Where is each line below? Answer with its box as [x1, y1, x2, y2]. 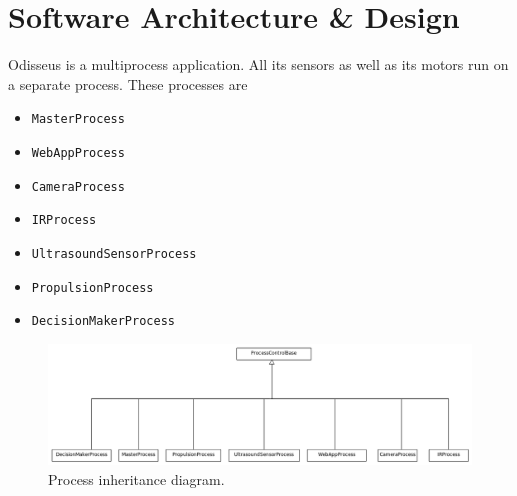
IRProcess [31, 213, 97, 228]
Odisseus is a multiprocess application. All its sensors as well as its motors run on [8, 54, 509, 75]
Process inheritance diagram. [48, 468, 225, 489]
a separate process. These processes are [8, 73, 248, 94]
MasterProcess [31, 112, 125, 127]
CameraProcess [31, 179, 125, 194]
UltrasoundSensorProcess [31, 246, 197, 261]
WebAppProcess [31, 145, 125, 160]
